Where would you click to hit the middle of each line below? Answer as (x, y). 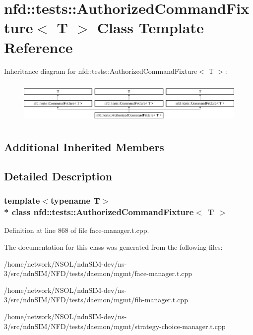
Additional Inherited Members (84, 147)
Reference (38, 47)
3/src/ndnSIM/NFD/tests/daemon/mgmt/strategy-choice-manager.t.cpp (115, 326)
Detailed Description (58, 176)
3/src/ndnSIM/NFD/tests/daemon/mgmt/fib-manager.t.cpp (96, 300)
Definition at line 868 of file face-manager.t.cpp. (77, 230)
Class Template (150, 28)
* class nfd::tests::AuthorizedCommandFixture (99, 212)
